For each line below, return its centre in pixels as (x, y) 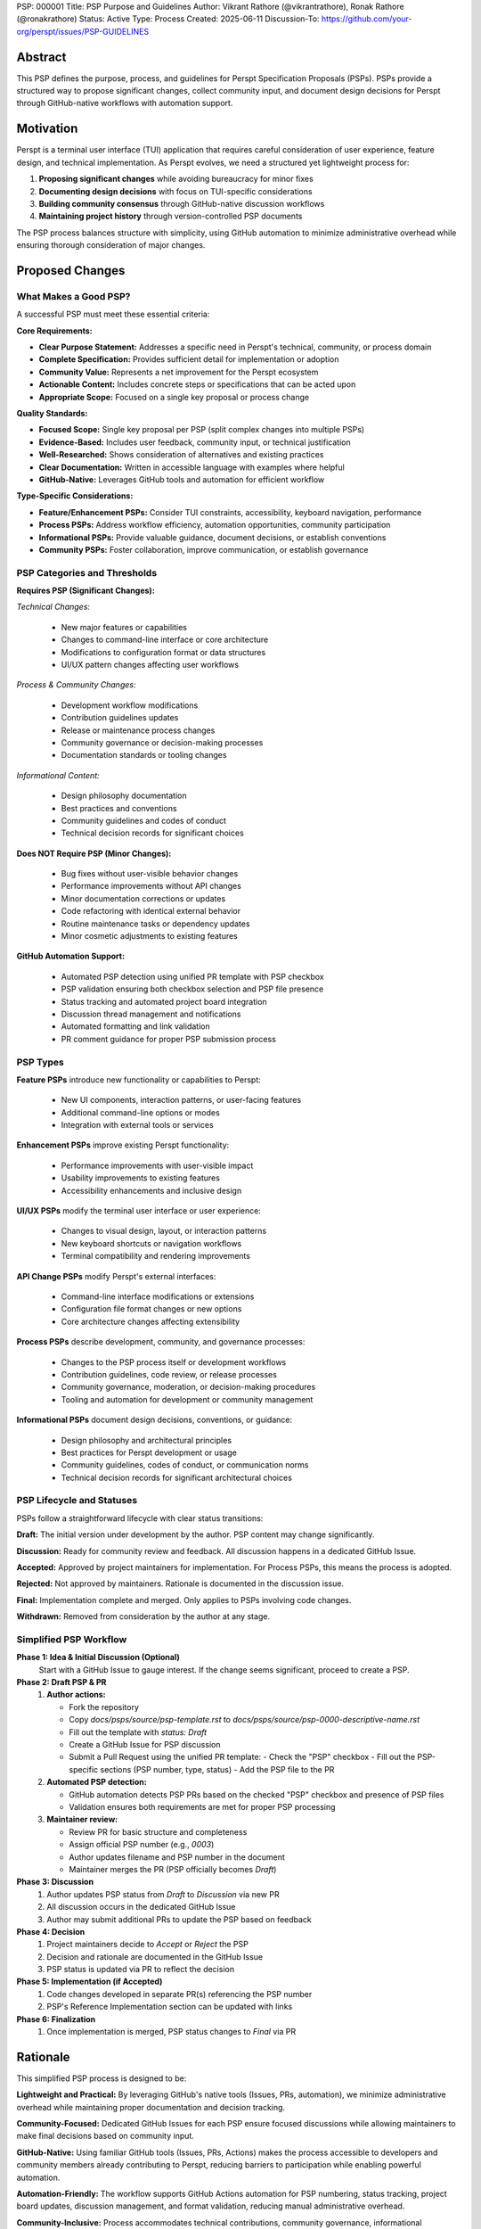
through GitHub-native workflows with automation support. (125, 103)
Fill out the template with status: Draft (138, 1732)
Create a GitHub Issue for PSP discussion (145, 1745)
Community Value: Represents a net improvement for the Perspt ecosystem (179, 372)
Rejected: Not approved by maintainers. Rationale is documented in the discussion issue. (180, 1583)
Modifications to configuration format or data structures (163, 652)
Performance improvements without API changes (151, 886)
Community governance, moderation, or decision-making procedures (188, 1387)
